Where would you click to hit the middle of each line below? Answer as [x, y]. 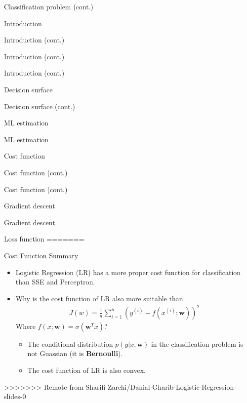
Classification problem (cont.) [49, 6]
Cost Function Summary [41, 255]
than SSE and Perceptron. [55, 282]
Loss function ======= [44, 239]
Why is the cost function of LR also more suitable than [99, 298]
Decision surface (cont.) [40, 106]
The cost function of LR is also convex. [86, 370]
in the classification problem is [197, 343]
